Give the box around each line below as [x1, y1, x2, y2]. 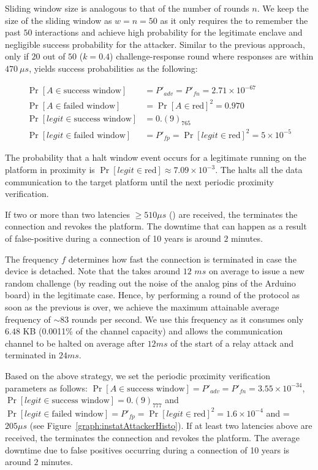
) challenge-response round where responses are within [110, 50, 314, 63]
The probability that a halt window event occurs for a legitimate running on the [5, 151, 306, 164]
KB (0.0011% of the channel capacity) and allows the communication [23, 325, 283, 337]
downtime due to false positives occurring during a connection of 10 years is [5, 443, 290, 456]
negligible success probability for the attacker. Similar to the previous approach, [5, 37, 305, 50]
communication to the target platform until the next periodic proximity [5, 175, 274, 188]
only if [5, 50, 29, 63]
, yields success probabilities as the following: [29, 61, 198, 74]
